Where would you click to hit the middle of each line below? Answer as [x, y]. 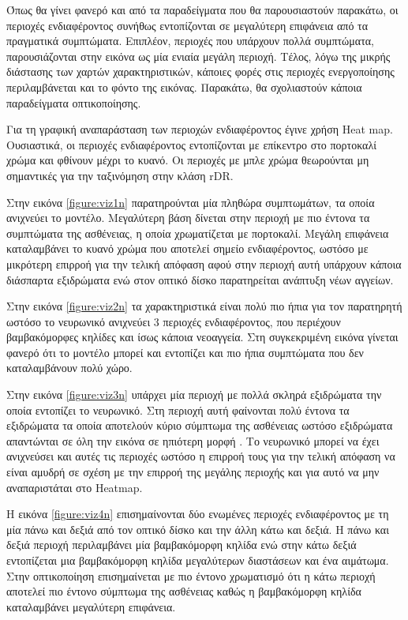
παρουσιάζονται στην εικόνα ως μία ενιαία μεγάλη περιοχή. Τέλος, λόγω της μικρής [198, 56]
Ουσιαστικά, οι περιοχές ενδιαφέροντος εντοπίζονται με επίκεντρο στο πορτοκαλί [191, 144]
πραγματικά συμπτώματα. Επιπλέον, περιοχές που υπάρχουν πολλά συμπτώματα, [191, 41]
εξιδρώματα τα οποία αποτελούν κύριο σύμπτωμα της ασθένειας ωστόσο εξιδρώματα [200, 425]
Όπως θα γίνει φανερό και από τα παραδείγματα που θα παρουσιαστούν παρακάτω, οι [202, 9]
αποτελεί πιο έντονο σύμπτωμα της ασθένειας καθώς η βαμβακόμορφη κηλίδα [184, 591]
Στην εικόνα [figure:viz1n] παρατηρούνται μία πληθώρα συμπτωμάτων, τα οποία [191, 202]
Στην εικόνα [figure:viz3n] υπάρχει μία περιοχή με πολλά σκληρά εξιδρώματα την [194, 395]
